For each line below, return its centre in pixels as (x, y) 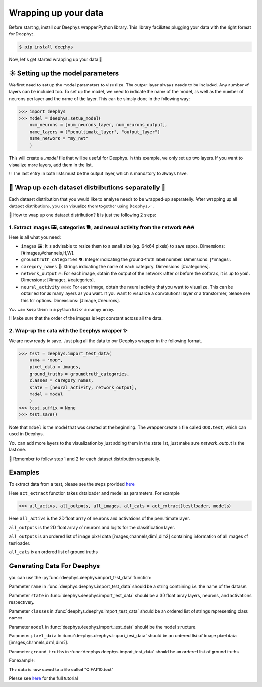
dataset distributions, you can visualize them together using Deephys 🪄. (82, 206)
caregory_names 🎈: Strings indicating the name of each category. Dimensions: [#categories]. (115, 266)
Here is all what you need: (35, 237)
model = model (46, 394)
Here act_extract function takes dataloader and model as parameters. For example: (95, 493)
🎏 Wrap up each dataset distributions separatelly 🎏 (87, 188)
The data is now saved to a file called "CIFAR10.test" (61, 669)
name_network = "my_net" (59, 139)
